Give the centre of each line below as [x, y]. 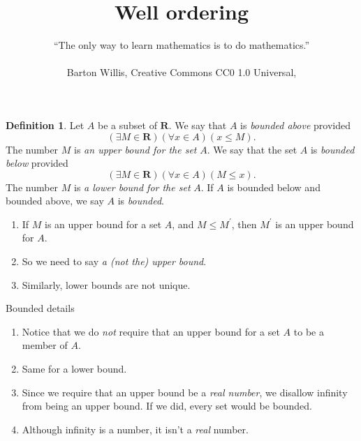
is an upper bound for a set [103, 224]
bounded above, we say [55, 201]
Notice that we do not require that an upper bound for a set [151, 331]
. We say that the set [252, 149]
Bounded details [40, 308]
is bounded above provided [295, 125]
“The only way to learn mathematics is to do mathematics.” [182, 45]
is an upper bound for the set [135, 149]
